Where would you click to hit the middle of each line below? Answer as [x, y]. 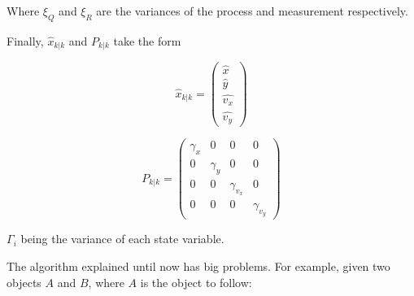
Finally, [25, 40]
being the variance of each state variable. [122, 239]
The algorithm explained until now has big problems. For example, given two [198, 266]
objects [24, 282]
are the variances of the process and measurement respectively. [252, 11]
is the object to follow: [196, 282]
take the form [147, 40]
